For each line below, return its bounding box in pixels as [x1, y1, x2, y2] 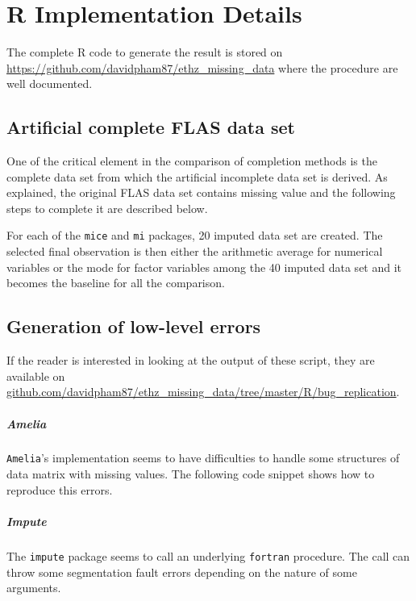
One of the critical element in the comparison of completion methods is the [6, 152, 377, 169]
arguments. [6, 579, 61, 596]
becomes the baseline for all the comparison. [6, 274, 225, 291]
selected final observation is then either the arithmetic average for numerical [6, 243, 383, 260]
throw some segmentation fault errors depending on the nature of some [6, 563, 357, 580]
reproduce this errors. [6, 481, 113, 498]
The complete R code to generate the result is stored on [6, 44, 283, 61]
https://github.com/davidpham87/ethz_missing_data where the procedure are [6, 59, 398, 76]
